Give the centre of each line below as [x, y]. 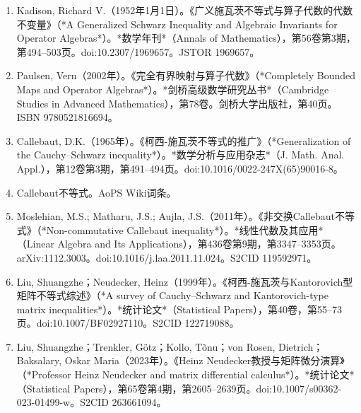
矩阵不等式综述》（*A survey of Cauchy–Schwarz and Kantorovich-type [172, 295]
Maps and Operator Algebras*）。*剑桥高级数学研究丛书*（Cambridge [173, 89]
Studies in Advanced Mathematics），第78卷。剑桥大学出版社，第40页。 [177, 103]
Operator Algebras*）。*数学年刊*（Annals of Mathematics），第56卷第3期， [186, 38]
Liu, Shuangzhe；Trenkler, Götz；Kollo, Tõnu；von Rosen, [146, 346]
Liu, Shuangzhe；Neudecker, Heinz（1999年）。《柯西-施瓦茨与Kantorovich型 [185, 281]
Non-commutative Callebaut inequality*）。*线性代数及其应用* [185, 229]
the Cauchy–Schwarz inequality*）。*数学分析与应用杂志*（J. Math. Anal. [180, 155]
